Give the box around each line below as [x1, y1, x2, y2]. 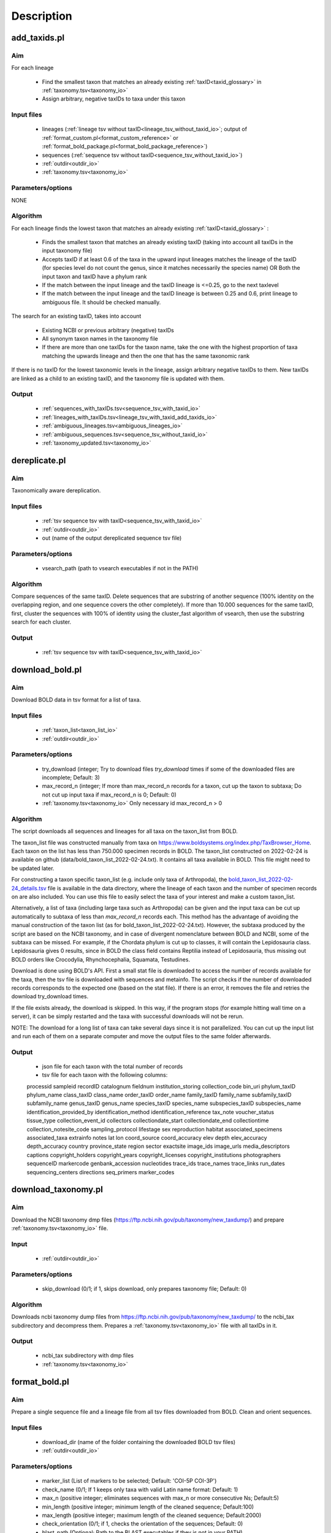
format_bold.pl [11, 1377, 70, 1387]
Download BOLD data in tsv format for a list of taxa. [11, 696, 141, 703]
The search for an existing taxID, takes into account [11, 313, 142, 320]
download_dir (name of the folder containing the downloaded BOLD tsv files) [42, 1438, 236, 1445]
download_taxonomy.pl [11, 1184, 104, 1195]
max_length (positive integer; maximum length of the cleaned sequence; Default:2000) [42, 1512, 262, 1519]
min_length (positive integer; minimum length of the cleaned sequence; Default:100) [42, 1503, 254, 1510]
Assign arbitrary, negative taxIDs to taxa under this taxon [42, 95, 186, 102]
